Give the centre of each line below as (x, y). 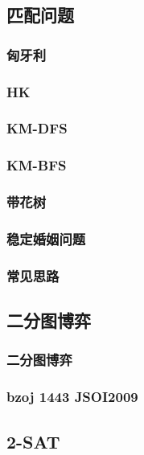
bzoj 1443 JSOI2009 (72, 397)
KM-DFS (37, 128)
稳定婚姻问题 (46, 238)
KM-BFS (37, 165)
